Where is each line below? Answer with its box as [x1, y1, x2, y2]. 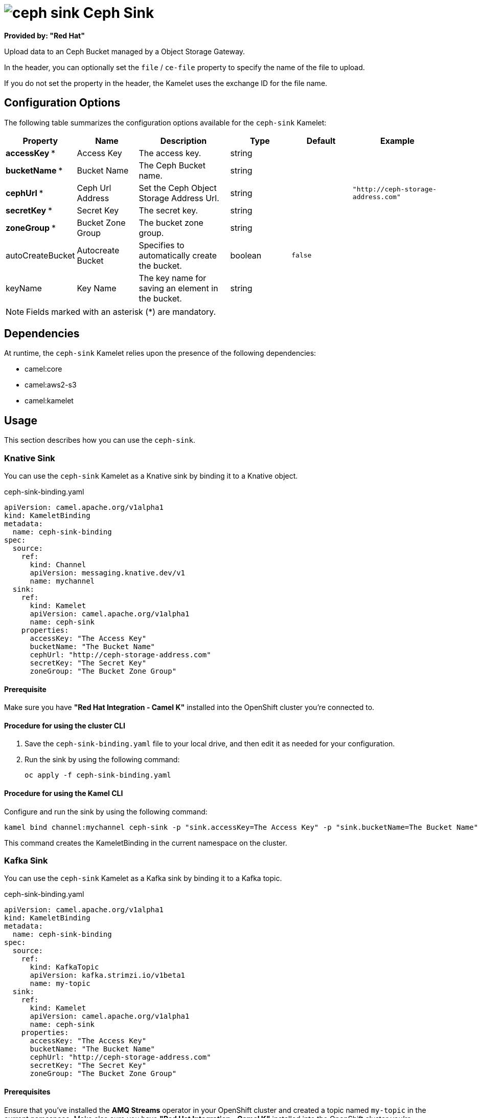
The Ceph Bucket [139, 160, 205, 170]
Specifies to [139, 240, 185, 250]
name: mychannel [30, 577, 95, 586]
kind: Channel [30, 561, 86, 569]
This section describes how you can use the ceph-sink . [4, 436, 195, 445]
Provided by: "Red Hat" [4, 31, 85, 40]
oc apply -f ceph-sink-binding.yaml [25, 771, 171, 780]
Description [160, 135, 207, 146]
